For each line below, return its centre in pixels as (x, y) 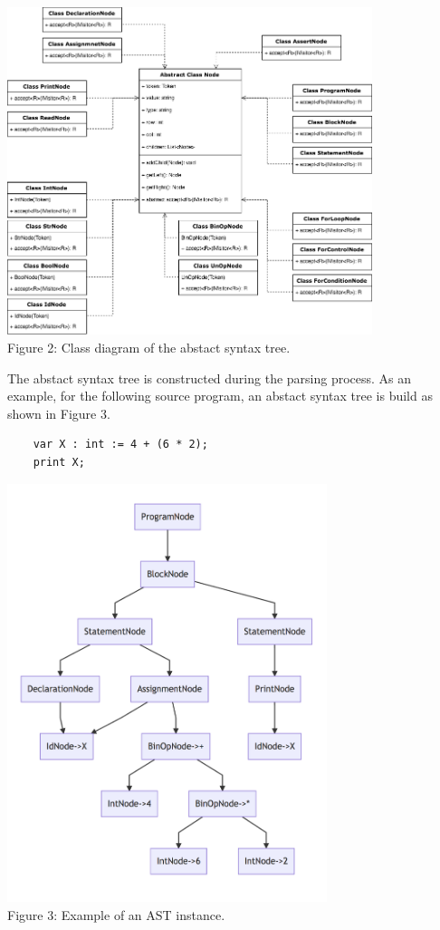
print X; (59, 463)
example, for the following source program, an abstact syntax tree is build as (220, 396)
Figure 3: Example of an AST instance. (116, 914)
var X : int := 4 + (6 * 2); (120, 445)
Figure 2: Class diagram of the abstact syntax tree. (149, 348)
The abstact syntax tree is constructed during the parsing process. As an (210, 378)
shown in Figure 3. (59, 413)
